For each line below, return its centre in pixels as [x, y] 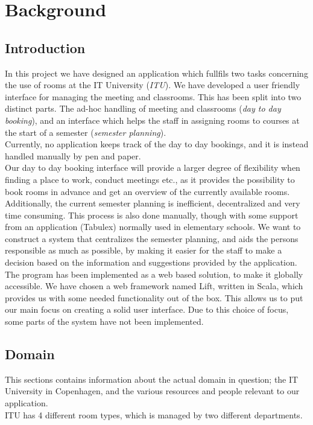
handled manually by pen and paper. [73, 155]
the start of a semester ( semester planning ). [86, 132]
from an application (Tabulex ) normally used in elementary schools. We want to [153, 227]
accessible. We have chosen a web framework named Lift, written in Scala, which [154, 286]
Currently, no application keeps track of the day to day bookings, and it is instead [157, 144]
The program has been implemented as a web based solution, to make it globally [154, 274]
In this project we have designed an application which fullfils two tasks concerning [156, 73]
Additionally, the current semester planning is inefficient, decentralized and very [153, 203]
